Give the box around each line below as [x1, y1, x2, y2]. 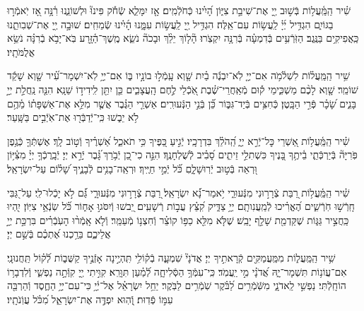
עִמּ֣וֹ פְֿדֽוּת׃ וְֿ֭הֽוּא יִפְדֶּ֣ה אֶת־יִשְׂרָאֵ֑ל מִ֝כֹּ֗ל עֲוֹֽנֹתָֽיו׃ [7, 291, 173, 306]
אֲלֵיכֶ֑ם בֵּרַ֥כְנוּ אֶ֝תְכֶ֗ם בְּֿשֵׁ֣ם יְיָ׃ [7, 226, 111, 241]
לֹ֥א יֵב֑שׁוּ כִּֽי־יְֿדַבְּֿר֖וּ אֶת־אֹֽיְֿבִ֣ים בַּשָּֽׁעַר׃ [7, 110, 139, 124]
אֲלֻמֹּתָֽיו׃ [7, 44, 35, 59]
